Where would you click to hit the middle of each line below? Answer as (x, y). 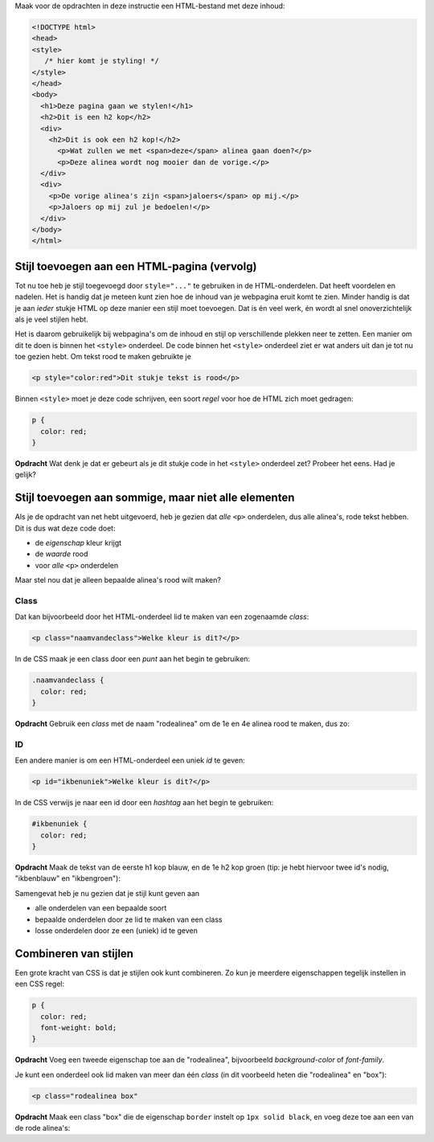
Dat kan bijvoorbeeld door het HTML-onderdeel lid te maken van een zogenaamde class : (162, 617)
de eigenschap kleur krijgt (78, 543)
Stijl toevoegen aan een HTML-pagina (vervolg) (136, 266)
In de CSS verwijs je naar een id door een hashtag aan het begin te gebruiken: (144, 803)
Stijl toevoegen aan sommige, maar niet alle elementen (155, 498)
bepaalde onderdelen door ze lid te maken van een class (129, 919)
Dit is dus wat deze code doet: (65, 528)
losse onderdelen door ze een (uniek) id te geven (117, 930)
